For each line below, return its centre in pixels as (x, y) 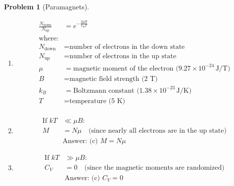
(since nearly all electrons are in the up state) (157, 130)
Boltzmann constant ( (106, 91)
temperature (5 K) (97, 101)
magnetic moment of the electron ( (126, 68)
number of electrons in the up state (123, 56)
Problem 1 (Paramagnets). (47, 6)
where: (49, 39)
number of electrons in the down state (127, 47)
